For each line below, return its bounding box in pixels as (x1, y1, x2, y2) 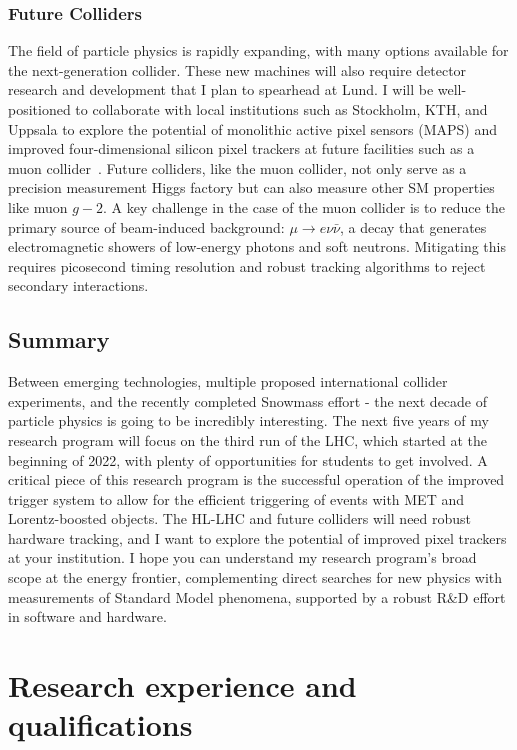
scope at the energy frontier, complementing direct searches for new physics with (8, 567, 503, 588)
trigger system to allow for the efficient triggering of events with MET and (8, 488, 464, 509)
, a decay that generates (340, 216, 487, 237)
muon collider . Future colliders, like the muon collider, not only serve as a (8, 157, 467, 178)
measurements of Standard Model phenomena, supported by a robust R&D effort (8, 586, 506, 607)
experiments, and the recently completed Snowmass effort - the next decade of (8, 390, 488, 411)
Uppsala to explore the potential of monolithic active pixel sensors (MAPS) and (8, 118, 498, 139)
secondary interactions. (8, 275, 149, 296)
